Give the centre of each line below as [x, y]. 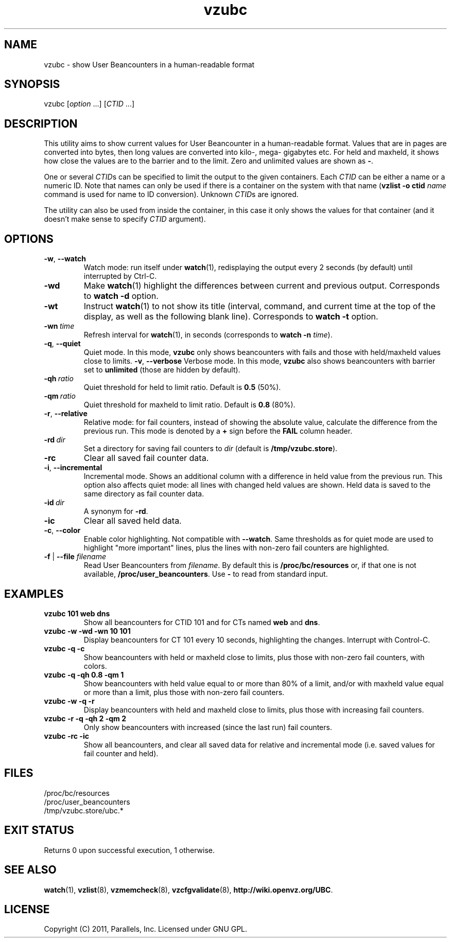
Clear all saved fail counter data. [146, 458]
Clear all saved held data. [133, 521]
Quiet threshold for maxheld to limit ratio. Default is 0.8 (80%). [189, 405]
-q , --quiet [62, 344]
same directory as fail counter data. [144, 494]
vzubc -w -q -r [69, 701]
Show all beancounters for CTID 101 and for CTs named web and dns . [202, 622]
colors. [95, 666]
